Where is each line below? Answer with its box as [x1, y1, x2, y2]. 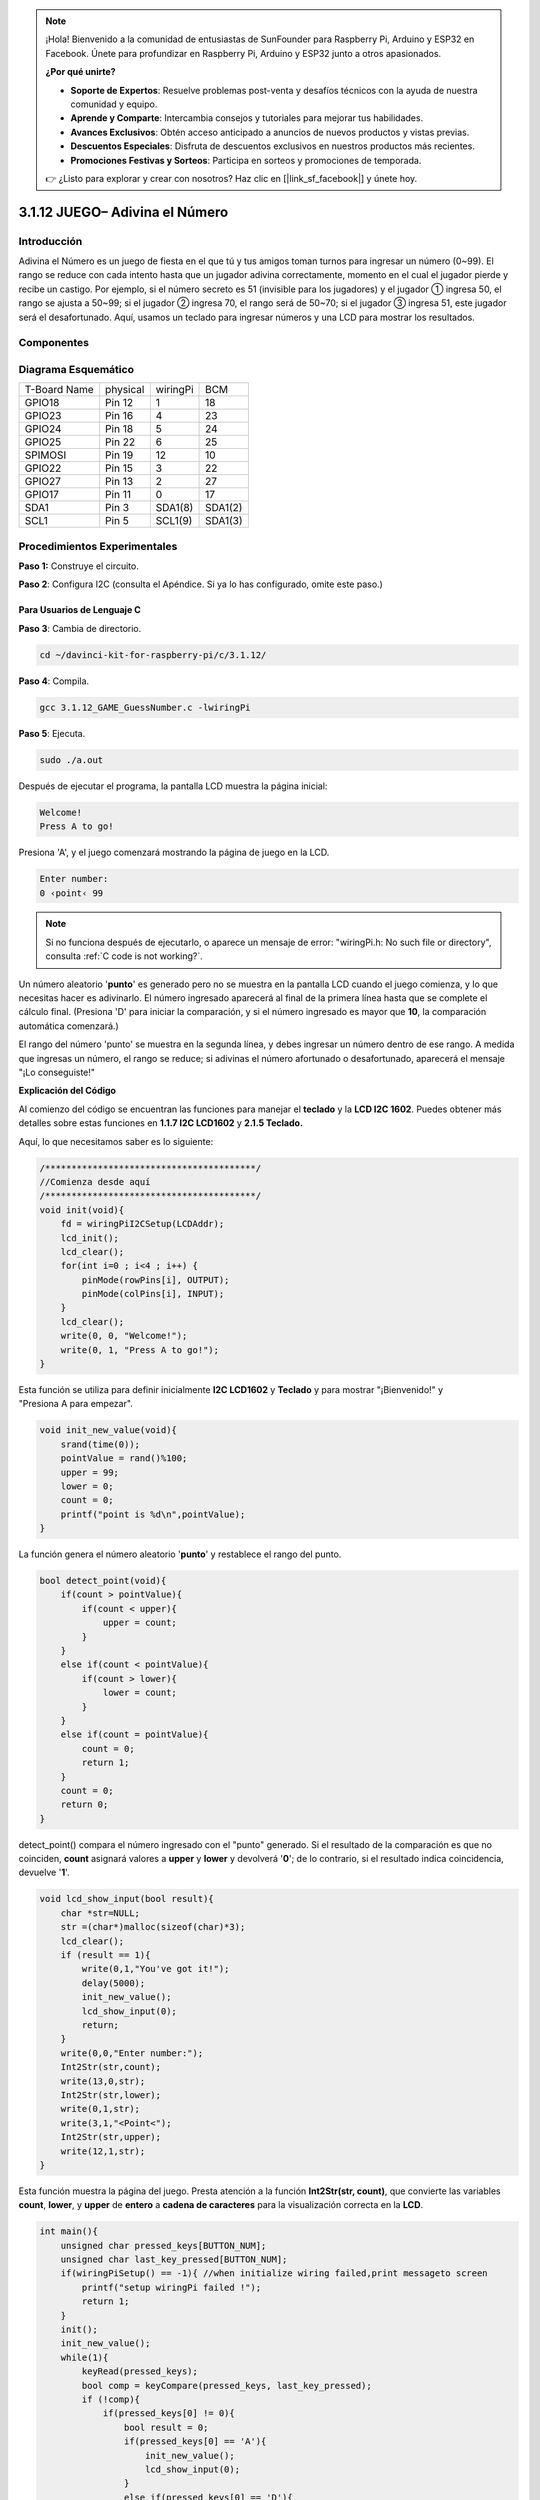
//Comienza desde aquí [39, 1176, 151, 1187]
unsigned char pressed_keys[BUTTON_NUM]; [60, 2240, 267, 2251]
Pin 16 [105, 409, 134, 423]
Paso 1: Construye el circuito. [18, 560, 139, 572]
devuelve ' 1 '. [18, 1866, 70, 1879]
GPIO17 [24, 488, 59, 502]
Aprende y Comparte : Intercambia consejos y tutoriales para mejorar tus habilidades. [70, 112, 424, 124]
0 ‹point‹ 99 [39, 887, 104, 899]
